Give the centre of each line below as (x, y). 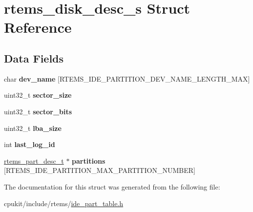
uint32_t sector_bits (38, 111)
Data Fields (34, 58)
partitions (89, 160)
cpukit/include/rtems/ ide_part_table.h (64, 203)
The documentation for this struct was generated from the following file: (112, 186)
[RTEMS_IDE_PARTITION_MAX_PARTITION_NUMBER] (100, 170)
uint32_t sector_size (38, 95)
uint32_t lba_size (33, 128)
